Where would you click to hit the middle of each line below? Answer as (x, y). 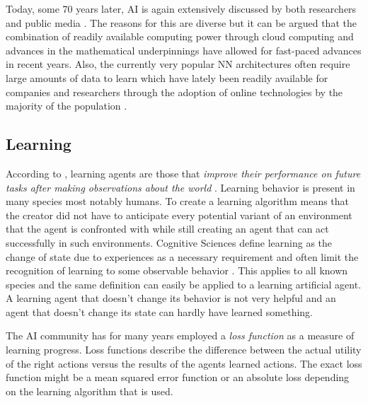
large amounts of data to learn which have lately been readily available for (167, 77)
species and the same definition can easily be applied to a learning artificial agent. (184, 284)
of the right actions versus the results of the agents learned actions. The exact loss (184, 363)
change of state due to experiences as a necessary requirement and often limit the (182, 256)
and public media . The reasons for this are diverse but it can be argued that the (181, 22)
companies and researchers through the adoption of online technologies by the (174, 92)
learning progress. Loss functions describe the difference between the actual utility (184, 350)
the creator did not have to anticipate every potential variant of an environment (179, 215)
